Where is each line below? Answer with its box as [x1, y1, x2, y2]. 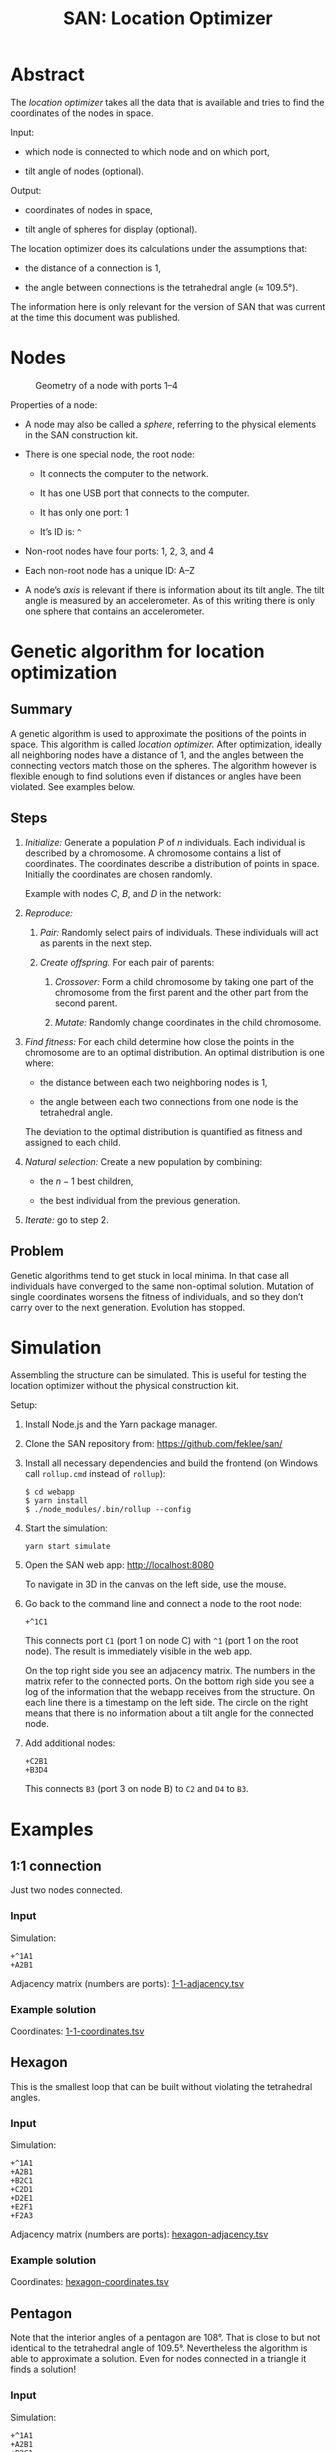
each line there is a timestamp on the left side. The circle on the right [24, 1697, 309, 1709]
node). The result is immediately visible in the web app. [24, 1645, 253, 1657]
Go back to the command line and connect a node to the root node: [24, 1598, 303, 1610]
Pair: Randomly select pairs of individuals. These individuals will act [39, 926, 319, 938]
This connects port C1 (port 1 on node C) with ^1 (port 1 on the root [24, 1635, 299, 1647]
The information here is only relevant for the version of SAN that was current [10, 300, 326, 312]
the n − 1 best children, [39, 1175, 134, 1187]
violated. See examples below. [10, 780, 136, 792]
